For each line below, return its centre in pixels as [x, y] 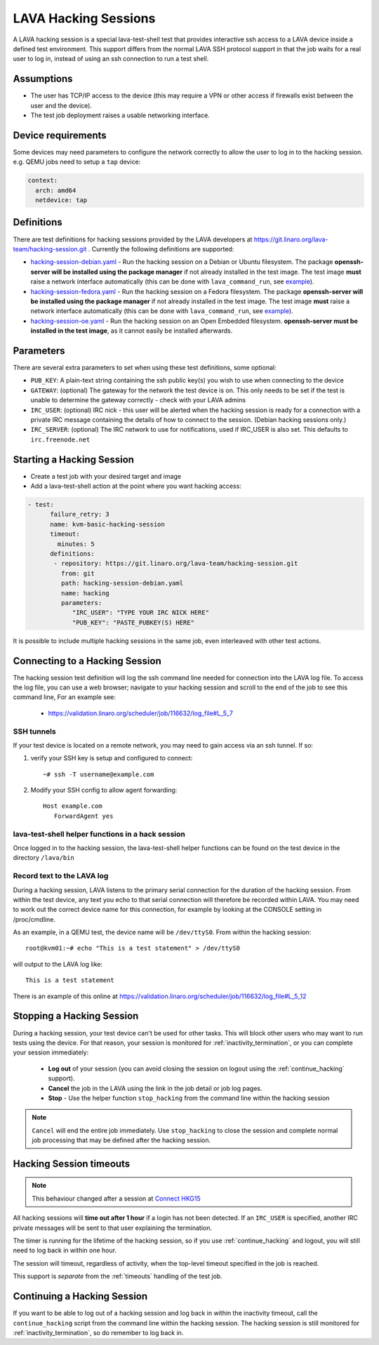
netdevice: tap [61, 200]
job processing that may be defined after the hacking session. [121, 1140]
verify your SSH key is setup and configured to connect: [112, 758]
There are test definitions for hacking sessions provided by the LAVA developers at [133, 239]
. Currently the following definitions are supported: [161, 249]
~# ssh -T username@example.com [99, 774]
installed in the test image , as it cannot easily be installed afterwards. [132, 331]
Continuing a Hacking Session [80, 1296]
